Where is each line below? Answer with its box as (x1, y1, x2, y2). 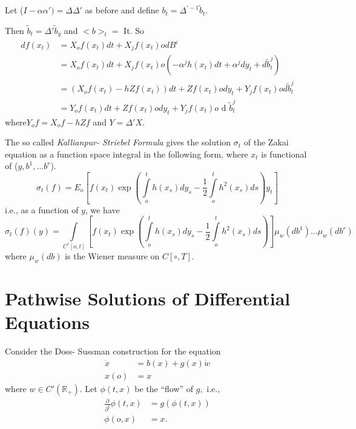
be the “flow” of (134, 382, 194, 394)
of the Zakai (243, 136, 289, 148)
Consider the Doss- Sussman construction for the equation (5, 345, 221, 358)
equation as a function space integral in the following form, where (5, 147, 248, 160)
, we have (85, 203, 120, 216)
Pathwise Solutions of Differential (5, 285, 291, 310)
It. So (124, 24, 144, 37)
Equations (5, 310, 90, 334)
